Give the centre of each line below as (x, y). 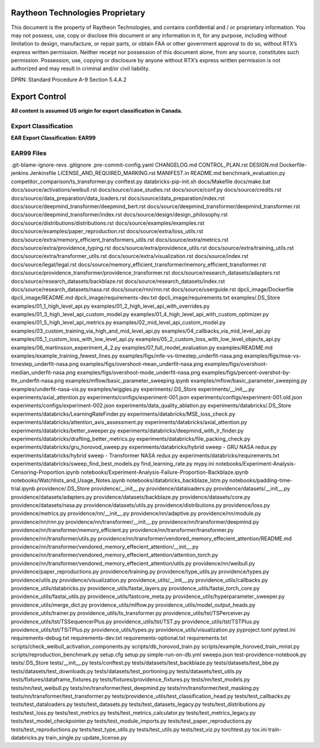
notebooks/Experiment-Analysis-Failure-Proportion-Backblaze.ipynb (165, 472)
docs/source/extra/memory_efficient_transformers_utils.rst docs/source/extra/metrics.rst (120, 240)
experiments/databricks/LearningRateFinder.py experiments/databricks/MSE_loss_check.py (123, 414)
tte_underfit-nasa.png (38, 381)
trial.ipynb (23, 489)
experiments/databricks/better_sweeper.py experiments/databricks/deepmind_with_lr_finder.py (127, 431)
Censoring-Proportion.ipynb (45, 472)
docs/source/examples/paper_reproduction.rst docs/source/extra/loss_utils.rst (107, 231)
